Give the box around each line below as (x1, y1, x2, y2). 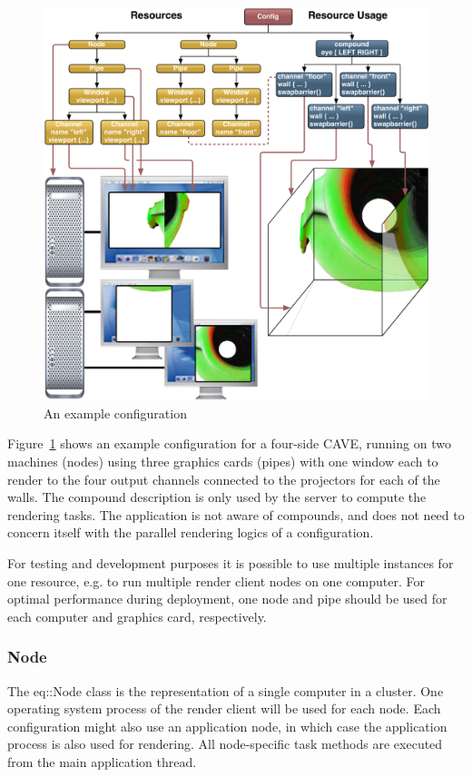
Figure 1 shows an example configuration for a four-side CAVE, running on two (7, 434, 451, 453)
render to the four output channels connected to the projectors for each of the (7, 469, 440, 488)
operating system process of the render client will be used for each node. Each (7, 699, 441, 718)
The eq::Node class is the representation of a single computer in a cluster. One (7, 681, 444, 700)
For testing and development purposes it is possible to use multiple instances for (7, 554, 454, 573)
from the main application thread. (7, 752, 197, 772)
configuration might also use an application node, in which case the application (7, 716, 447, 735)
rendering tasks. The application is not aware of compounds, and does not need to (7, 505, 465, 524)
